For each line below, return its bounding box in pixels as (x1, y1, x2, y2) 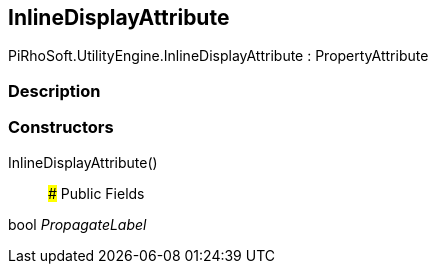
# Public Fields (48, 184, 145, 202)
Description (8, 80, 101, 101)
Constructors (8, 117, 114, 138)
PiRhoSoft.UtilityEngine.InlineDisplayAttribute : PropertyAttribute (8, 47, 429, 65)
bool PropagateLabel (8, 215, 147, 233)
